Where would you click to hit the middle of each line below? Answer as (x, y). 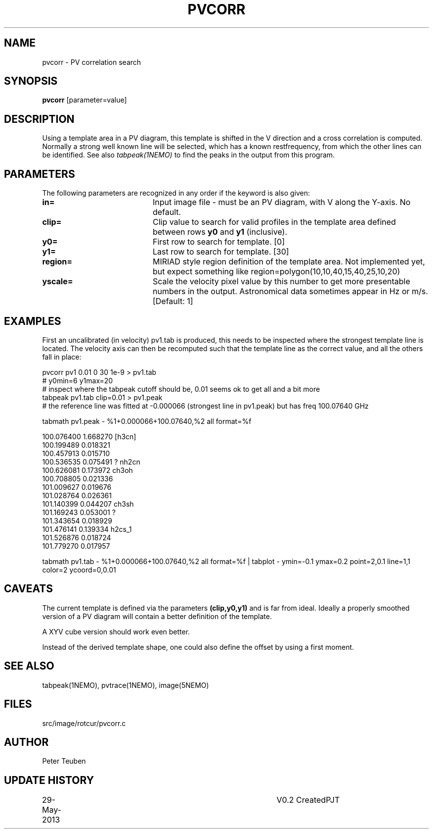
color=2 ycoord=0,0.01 (79, 570)
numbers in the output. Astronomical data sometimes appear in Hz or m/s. (290, 291)
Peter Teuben (64, 761)
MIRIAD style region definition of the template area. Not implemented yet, (289, 262)
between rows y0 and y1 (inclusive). (220, 232)
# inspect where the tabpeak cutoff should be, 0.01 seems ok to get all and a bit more (181, 389)
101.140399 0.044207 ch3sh (88, 504)
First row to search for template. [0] (219, 242)
